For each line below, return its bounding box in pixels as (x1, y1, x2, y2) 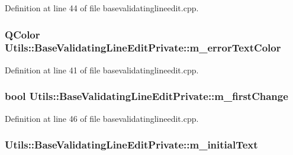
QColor (5, 27, 40, 41)
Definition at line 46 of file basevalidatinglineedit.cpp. (5, 112, 199, 124)
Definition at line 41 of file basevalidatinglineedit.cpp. (5, 63, 199, 76)
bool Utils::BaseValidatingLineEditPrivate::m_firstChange (5, 89, 288, 104)
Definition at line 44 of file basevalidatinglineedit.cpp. (5, 2, 199, 14)
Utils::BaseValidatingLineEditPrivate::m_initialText (5, 137, 258, 152)
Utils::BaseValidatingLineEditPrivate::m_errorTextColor (5, 40, 281, 55)
